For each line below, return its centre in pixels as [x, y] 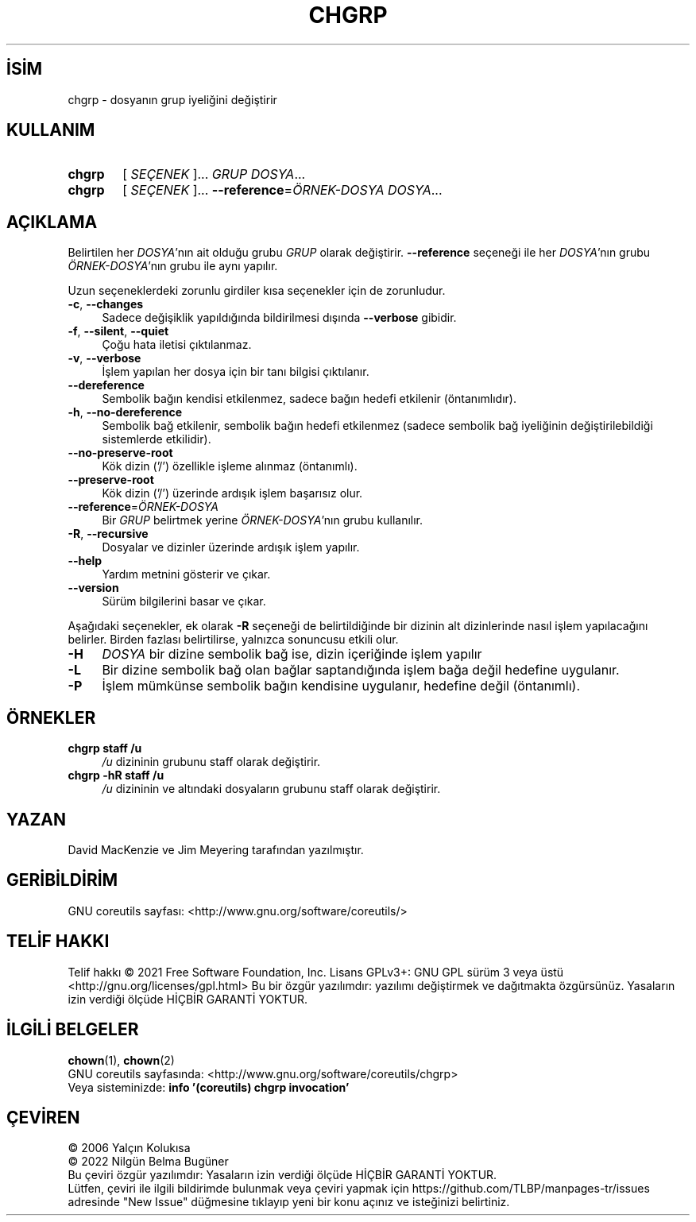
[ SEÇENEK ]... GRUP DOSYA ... [214, 174]
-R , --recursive [108, 534]
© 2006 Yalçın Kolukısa [129, 1148]
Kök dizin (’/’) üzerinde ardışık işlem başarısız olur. [232, 493]
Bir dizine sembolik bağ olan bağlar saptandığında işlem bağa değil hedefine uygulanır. [361, 670]
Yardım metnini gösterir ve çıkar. [186, 574]
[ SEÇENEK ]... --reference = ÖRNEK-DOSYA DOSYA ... [282, 190]
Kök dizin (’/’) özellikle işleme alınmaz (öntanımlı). [230, 466]
